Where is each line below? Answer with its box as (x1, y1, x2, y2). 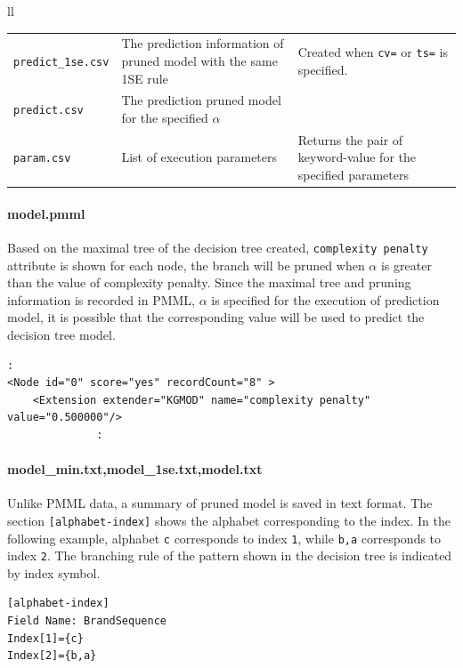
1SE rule (121, 68, 168, 87)
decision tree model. (7, 325, 116, 343)
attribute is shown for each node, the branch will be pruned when (7, 255, 365, 274)
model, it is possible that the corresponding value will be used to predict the (7, 308, 425, 326)
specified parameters (297, 165, 409, 183)
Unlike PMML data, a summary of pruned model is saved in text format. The (7, 494, 433, 512)
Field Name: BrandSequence (7, 615, 167, 628)
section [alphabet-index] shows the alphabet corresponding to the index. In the (7, 511, 451, 529)
